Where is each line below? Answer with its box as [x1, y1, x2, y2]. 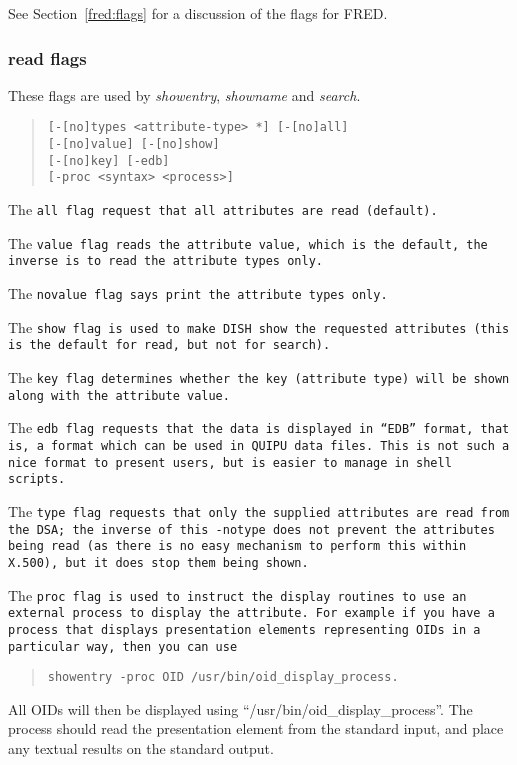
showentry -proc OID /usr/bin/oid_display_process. [47, 670, 399, 685]
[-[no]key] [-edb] [47, 153, 170, 168]
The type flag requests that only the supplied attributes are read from [8, 500, 510, 521]
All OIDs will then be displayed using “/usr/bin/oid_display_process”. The [8, 698, 473, 719]
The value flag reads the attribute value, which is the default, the [8, 232, 488, 253]
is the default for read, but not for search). [8, 338, 331, 353]
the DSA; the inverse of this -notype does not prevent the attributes [8, 522, 495, 537]
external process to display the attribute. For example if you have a [8, 606, 495, 621]
